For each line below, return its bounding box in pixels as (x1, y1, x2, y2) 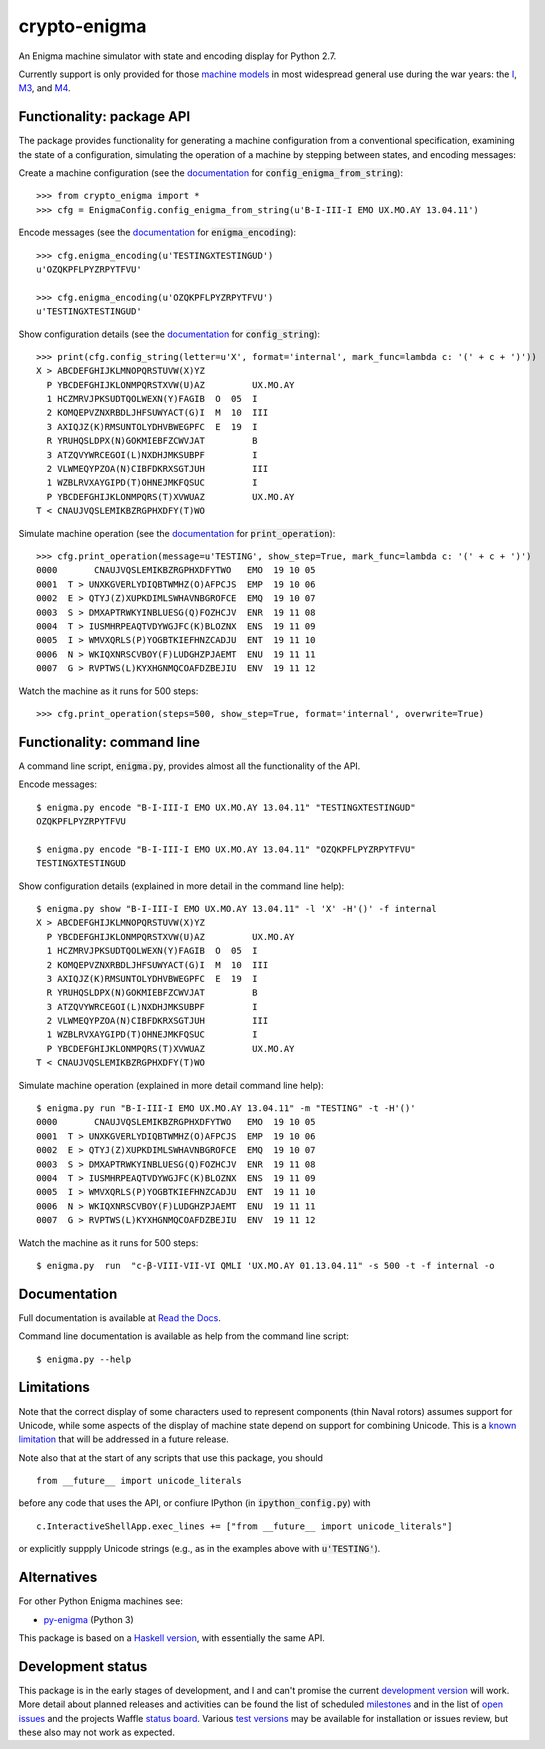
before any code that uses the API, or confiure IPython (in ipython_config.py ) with (18, 1497, 371, 1509)
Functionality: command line (18, 733, 200, 750)
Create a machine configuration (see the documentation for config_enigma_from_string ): (18, 167, 404, 179)
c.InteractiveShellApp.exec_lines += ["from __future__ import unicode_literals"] (36, 1520, 453, 1532)
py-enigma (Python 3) (43, 1613, 134, 1625)
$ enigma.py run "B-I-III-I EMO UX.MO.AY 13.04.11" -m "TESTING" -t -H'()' (36, 1103, 416, 1114)
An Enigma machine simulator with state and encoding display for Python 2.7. (18, 50, 337, 62)
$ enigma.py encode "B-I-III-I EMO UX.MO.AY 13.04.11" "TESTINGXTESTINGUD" (36, 801, 416, 813)
